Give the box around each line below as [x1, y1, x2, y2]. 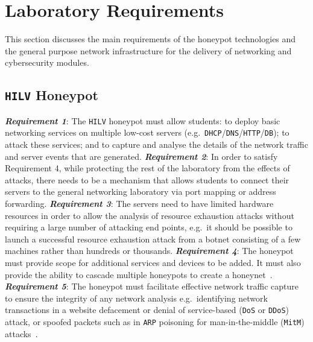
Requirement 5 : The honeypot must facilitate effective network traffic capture [5, 280, 299, 293]
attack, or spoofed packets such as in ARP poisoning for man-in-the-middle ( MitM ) [5, 315, 305, 328]
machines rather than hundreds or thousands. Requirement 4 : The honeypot [5, 244, 294, 257]
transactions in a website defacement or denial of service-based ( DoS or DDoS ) [5, 303, 289, 316]
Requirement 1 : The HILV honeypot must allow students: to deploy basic [5, 114, 280, 127]
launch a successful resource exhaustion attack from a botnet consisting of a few [5, 232, 301, 245]
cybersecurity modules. [5, 56, 89, 69]
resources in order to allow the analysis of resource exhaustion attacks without [5, 209, 294, 221]
